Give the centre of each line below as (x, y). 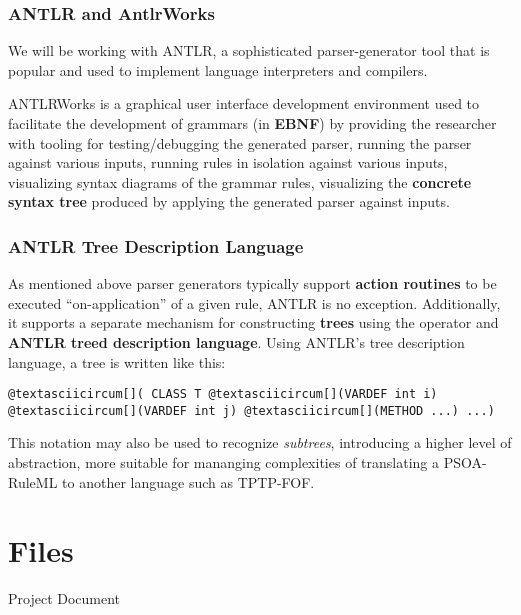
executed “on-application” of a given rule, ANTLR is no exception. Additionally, (254, 302)
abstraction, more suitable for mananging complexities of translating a (223, 462)
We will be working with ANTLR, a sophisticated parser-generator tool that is (249, 50)
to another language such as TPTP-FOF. (188, 481)
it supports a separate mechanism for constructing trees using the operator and (253, 322)
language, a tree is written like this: (117, 361)
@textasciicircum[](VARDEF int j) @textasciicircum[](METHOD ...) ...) (251, 410)
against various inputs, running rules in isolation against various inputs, (228, 162)
